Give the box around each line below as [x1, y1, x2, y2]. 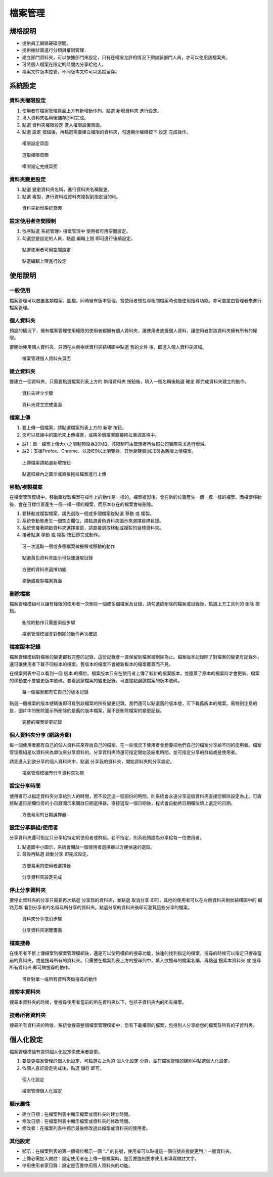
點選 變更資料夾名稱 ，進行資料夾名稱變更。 [22, 186, 112, 193]
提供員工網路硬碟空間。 [22, 40, 71, 46]
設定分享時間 [9, 782, 41, 789]
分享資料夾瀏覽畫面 [22, 927, 62, 933]
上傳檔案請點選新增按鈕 [22, 459, 71, 465]
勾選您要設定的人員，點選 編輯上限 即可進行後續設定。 [22, 235, 135, 241]
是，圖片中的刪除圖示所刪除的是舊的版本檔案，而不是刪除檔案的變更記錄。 [9, 708, 164, 714]
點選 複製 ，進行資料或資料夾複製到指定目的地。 [22, 194, 121, 200]
